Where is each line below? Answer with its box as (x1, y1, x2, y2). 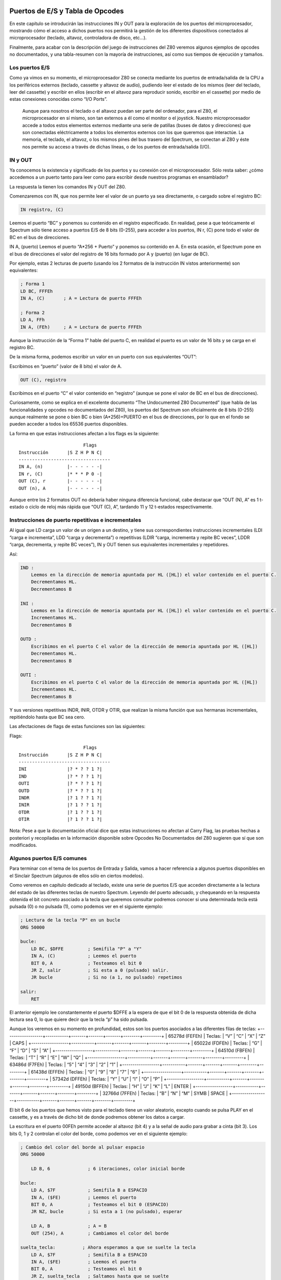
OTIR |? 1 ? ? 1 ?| (18, 817, 102, 822)
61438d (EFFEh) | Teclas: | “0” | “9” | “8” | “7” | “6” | (31, 1069, 140, 1075)
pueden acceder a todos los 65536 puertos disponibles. (9, 421, 128, 427)
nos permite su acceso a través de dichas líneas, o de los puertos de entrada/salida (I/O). (22, 143, 211, 150)
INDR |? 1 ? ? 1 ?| (18, 795, 102, 801)
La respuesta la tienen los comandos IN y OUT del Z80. (9, 183, 126, 189)
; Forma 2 (20, 310, 45, 315)
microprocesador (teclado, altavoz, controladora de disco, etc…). (9, 35, 147, 41)
